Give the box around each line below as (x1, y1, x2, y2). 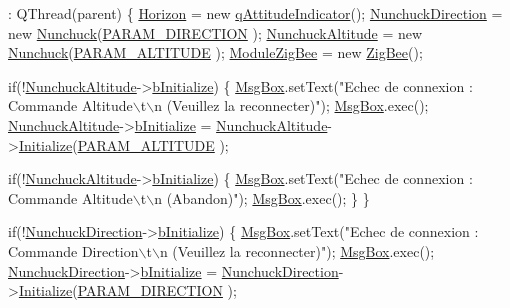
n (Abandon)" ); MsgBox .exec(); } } (154, 187, 370, 208)
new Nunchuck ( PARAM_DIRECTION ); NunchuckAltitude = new (8, 22, 423, 43)
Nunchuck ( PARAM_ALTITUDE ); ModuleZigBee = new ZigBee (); (8, 42, 423, 63)
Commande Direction (8, 240, 139, 261)
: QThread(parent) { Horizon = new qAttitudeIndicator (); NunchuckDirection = (8, 3, 503, 23)
